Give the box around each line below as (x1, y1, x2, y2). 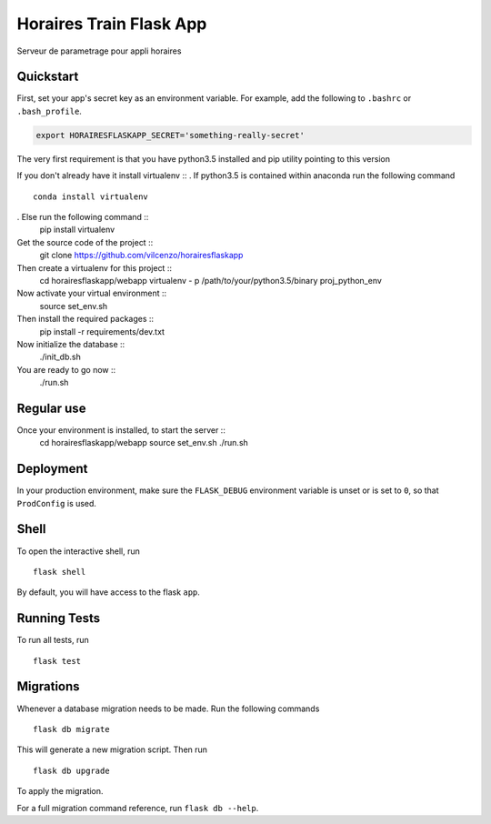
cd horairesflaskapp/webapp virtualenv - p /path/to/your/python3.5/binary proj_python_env (39, 275, 382, 286)
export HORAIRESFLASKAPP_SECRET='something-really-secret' (35, 130, 305, 140)
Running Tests (16, 610, 100, 627)
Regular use (16, 400, 86, 416)
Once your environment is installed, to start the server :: (16, 424, 226, 436)
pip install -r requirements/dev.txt (39, 326, 165, 337)
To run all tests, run (16, 635, 90, 646)
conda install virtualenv (33, 191, 149, 202)
